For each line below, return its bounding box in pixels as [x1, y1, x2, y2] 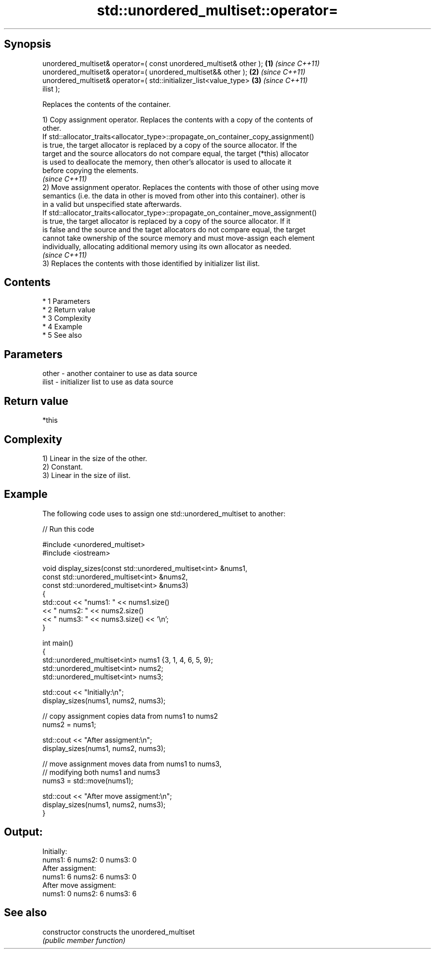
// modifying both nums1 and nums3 [42, 767, 160, 776]
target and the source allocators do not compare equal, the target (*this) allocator [42, 149, 309, 158]
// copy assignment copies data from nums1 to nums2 [42, 711, 218, 720]
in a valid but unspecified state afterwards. [42, 199, 182, 208]
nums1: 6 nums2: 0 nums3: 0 [42, 855, 137, 864]
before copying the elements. [42, 166, 139, 175]
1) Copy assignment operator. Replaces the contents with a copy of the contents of [42, 115, 313, 124]
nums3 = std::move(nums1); [42, 776, 134, 785]
